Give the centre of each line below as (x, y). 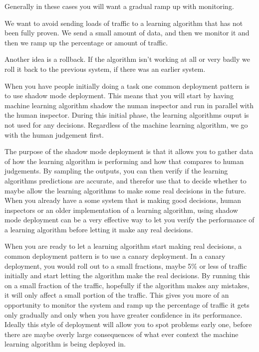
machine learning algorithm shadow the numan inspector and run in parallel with (129, 105)
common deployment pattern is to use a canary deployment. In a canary (115, 256)
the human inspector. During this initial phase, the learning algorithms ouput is (127, 115)
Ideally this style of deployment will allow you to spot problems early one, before (128, 324)
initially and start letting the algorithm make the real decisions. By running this (127, 275)
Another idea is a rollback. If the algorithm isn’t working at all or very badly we (127, 59)
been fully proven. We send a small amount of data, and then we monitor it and (127, 33)
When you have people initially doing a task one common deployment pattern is (127, 86)
